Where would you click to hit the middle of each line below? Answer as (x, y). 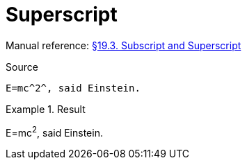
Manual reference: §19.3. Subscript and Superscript (123, 45)
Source (22, 67)
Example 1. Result (46, 109)
